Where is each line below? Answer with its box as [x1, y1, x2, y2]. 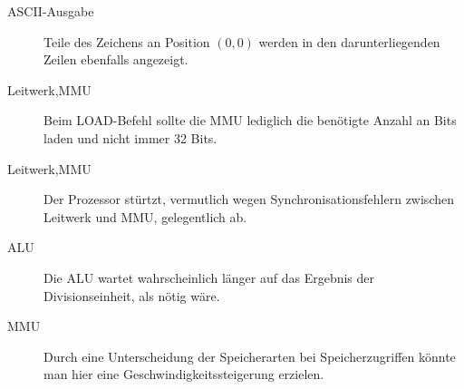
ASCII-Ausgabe [7, 2, 94, 20]
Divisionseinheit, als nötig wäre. [43, 286, 220, 305]
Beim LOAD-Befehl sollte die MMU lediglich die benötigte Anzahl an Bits [43, 111, 457, 130]
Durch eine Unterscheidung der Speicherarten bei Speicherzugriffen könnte [43, 346, 456, 365]
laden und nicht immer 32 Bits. [43, 128, 217, 147]
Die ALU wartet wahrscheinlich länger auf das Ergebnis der [43, 267, 375, 287]
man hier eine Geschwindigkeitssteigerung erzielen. [43, 365, 324, 384]
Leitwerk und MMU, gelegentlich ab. [43, 207, 247, 226]
